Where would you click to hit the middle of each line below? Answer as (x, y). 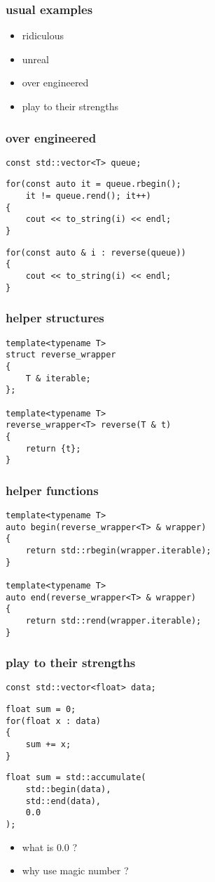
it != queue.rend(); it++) (88, 196)
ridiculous (43, 35)
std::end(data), (63, 801)
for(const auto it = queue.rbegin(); (93, 184)
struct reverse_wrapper (61, 355)
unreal (35, 59)
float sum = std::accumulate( (76, 778)
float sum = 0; (41, 710)
